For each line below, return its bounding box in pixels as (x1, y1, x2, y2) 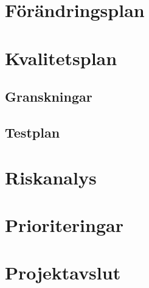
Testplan (5, 122, 60, 141)
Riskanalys (5, 164, 97, 189)
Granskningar (5, 87, 92, 106)
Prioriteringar (5, 212, 123, 237)
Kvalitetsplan (5, 45, 117, 70)
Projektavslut (5, 260, 121, 285)
